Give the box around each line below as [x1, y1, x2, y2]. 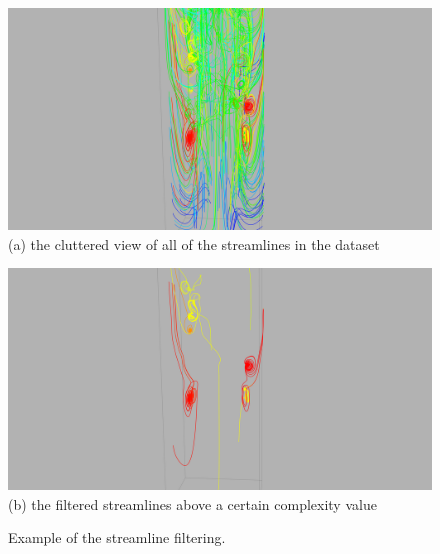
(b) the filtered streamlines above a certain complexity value [8, 493, 377, 514]
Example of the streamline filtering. [8, 527, 226, 548]
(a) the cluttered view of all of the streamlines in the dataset [8, 233, 380, 254]
